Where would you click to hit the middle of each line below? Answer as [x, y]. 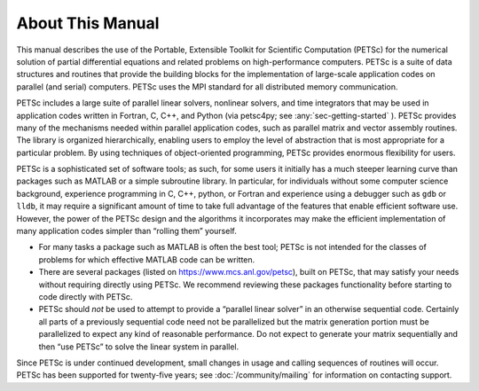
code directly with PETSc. [86, 296]
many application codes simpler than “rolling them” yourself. [126, 231]
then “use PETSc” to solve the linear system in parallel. [139, 347]
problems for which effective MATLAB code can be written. [147, 259]
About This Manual [88, 23]
